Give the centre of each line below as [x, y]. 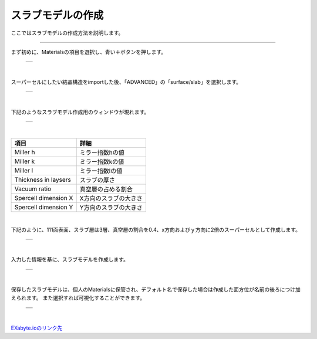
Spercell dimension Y [44, 207]
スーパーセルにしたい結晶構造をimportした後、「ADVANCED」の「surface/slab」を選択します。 [126, 82]
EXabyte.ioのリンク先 [37, 328]
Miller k [25, 161]
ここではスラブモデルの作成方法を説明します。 [67, 33]
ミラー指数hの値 [102, 152]
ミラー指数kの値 [102, 162]
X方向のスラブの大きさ [111, 198]
